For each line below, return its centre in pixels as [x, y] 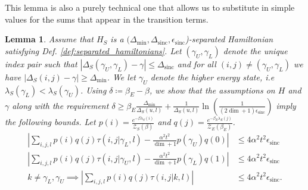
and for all [197, 63]
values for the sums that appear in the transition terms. [107, 19]
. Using [94, 90]
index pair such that [41, 63]
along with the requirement [60, 105]
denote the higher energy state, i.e [212, 77]
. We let [121, 77]
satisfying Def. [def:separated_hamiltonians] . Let [93, 50]
